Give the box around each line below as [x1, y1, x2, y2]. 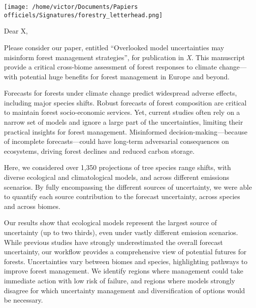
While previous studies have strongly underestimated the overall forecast [4, 237, 223, 247]
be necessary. [4, 295, 43, 305]
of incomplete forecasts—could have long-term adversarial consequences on [4, 136, 229, 146]
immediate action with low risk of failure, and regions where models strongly [4, 275, 235, 285]
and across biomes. [4, 201, 61, 211]
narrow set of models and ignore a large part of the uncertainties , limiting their [4, 117, 243, 127]
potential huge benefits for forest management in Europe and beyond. [19, 71, 230, 81]
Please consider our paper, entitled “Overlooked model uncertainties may [4, 42, 224, 52]
